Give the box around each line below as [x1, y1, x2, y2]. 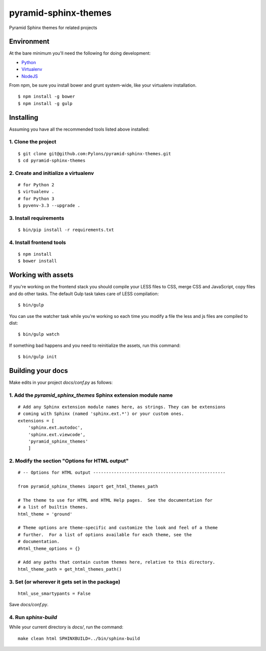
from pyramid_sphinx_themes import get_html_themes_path [18, 483, 159, 489]
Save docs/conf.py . [9, 602, 49, 608]
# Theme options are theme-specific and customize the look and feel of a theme [18, 525, 218, 531]
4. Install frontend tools [9, 239, 66, 246]
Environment [9, 37, 50, 46]
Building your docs [9, 366, 68, 375]
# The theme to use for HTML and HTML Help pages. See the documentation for [18, 497, 213, 503]
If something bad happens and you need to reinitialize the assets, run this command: [9, 343, 181, 348]
